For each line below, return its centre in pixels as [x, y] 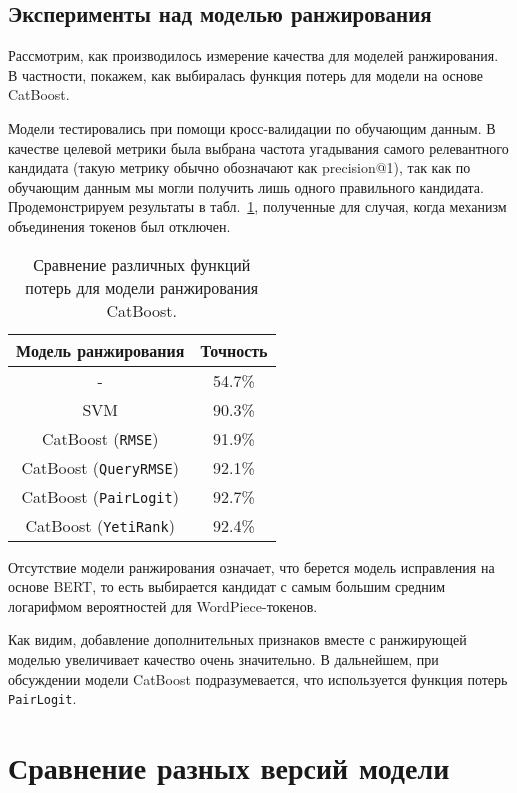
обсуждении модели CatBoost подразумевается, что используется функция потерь [258, 678]
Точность [234, 350]
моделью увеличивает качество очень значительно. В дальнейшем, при [223, 658]
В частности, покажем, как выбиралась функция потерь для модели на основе [246, 74]
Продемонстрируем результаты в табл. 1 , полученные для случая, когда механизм [257, 206]
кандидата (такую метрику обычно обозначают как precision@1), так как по [239, 167]
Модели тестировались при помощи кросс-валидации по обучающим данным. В [252, 127]
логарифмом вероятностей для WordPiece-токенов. [163, 605]
